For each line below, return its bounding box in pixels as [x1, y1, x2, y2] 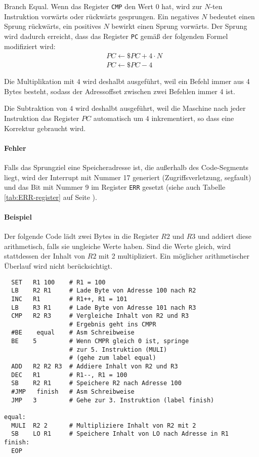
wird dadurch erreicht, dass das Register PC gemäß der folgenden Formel [4, 30, 228, 41]
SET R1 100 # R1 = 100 [11, 278, 106, 286]
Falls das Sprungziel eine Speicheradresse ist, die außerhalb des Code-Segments [4, 161, 249, 172]
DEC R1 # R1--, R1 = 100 [11, 371, 127, 379]
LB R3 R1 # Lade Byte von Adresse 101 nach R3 [11, 304, 196, 311]
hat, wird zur [161, 1, 202, 11]
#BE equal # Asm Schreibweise [11, 329, 135, 337]
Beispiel [4, 211, 32, 222]
